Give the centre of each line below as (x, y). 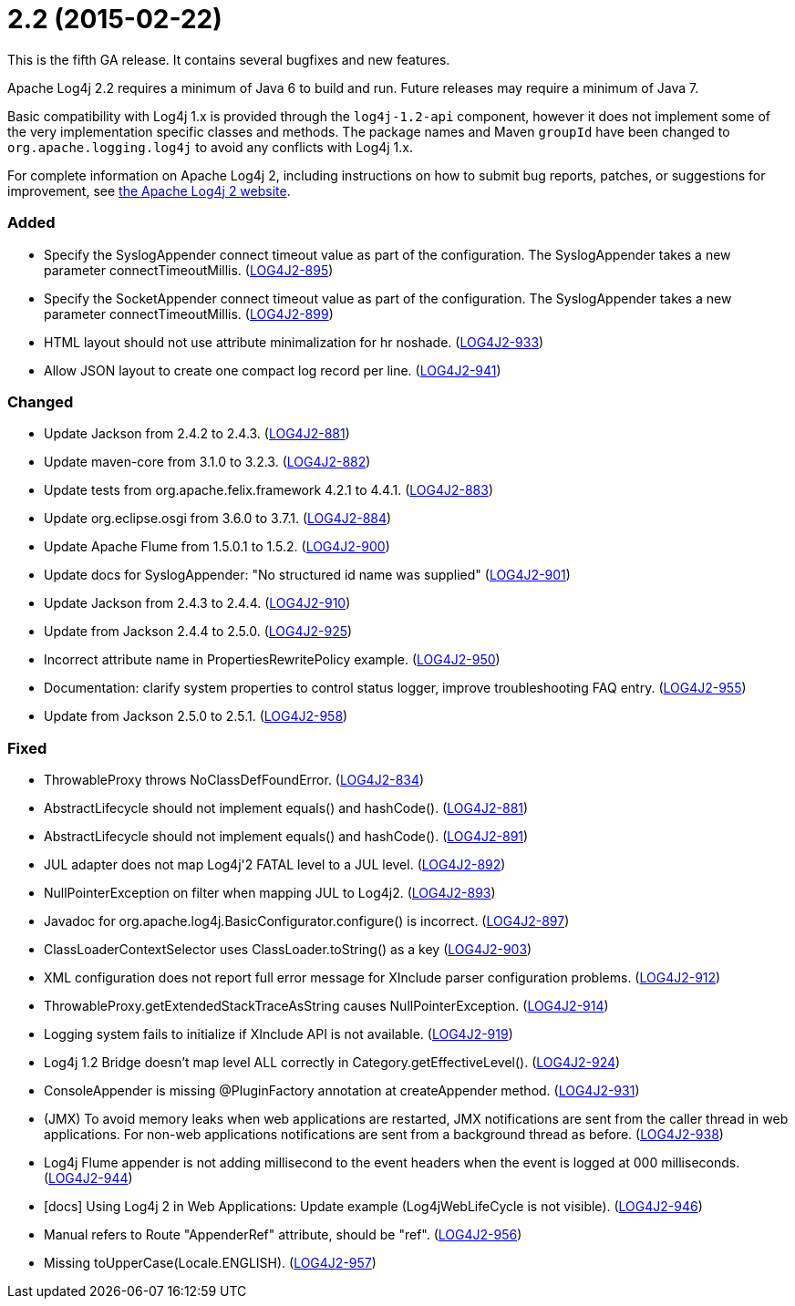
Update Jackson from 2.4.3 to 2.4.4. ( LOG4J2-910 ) (197, 603)
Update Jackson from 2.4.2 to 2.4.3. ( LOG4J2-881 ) (197, 434)
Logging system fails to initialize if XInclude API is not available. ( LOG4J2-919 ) (279, 1034)
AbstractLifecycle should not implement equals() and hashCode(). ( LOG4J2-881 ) (286, 808)
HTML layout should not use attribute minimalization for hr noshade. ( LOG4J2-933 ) (294, 342)
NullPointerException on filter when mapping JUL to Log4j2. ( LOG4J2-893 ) (270, 893)
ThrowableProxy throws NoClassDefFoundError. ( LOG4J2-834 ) (234, 780)
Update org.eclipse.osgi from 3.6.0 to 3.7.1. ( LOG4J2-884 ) (218, 519)
